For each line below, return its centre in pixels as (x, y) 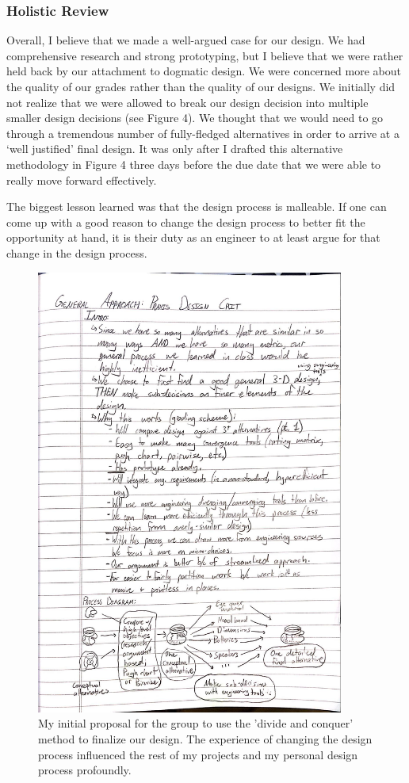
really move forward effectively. (82, 180)
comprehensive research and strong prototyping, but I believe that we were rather (205, 55)
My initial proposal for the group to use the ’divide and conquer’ (196, 723)
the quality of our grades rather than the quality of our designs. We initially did (201, 86)
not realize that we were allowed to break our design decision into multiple (187, 102)
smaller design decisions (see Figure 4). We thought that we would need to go (195, 118)
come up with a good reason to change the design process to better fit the (186, 222)
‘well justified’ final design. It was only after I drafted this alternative (175, 149)
